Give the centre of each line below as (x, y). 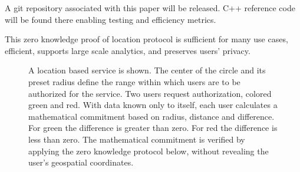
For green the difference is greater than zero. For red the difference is (153, 128)
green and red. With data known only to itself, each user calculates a (153, 105)
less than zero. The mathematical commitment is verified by (137, 139)
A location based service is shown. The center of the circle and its (147, 70)
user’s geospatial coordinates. (81, 162)
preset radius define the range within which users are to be (134, 81)
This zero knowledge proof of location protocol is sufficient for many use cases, (146, 39)
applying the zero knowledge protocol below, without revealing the (149, 151)
